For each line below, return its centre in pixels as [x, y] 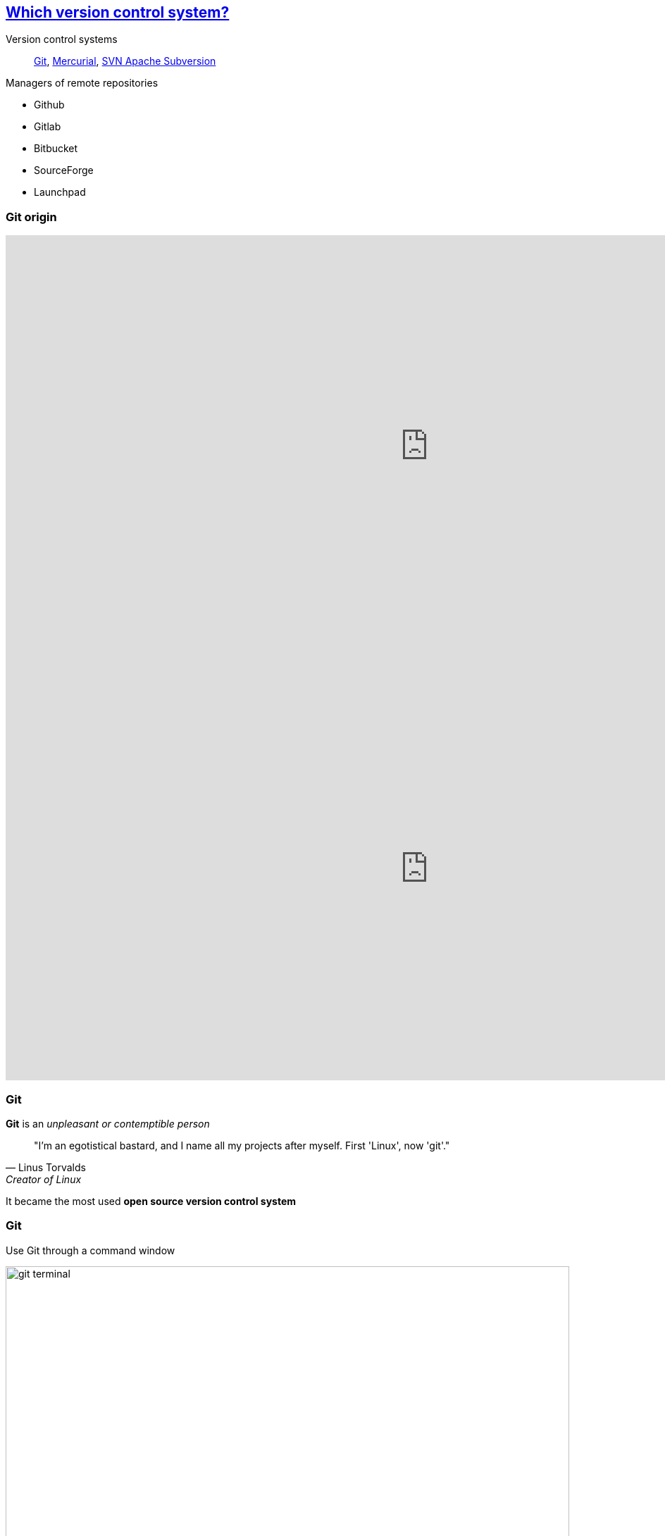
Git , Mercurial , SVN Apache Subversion [125, 61]
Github [49, 105]
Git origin [31, 217]
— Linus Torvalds [46, 1167]
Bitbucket [56, 149]
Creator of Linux [44, 1179]
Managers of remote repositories [82, 83]
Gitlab [48, 127]
